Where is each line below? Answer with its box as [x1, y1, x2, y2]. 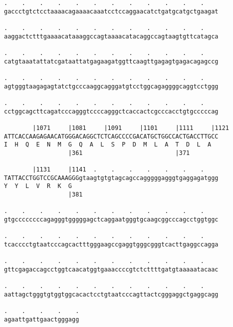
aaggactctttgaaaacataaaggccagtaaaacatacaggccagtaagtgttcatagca [4, 32, 219, 40]
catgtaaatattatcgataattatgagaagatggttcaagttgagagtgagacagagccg [4, 57, 219, 65]
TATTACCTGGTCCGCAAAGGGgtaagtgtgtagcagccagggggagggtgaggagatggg [4, 174, 219, 181]
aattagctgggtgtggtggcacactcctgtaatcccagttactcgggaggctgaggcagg [4, 290, 219, 298]
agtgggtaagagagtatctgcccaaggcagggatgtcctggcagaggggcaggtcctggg [4, 82, 219, 90]
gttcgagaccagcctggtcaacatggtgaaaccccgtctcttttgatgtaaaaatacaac [4, 266, 219, 273]
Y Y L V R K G [4, 182, 72, 190]
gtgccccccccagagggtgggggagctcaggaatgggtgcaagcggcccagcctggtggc [4, 216, 219, 223]
